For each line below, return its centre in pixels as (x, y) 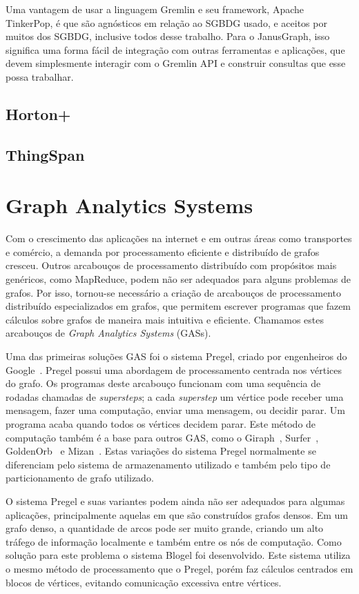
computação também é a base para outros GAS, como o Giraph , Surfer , (162, 437)
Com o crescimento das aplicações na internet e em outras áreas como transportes (179, 238)
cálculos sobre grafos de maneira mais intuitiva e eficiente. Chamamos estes (165, 319)
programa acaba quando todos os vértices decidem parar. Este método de (161, 423)
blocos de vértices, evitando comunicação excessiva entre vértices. (144, 582)
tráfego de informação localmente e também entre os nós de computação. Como (174, 541)
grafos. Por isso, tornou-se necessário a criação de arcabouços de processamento (174, 292)
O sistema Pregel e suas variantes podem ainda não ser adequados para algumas (175, 501)
